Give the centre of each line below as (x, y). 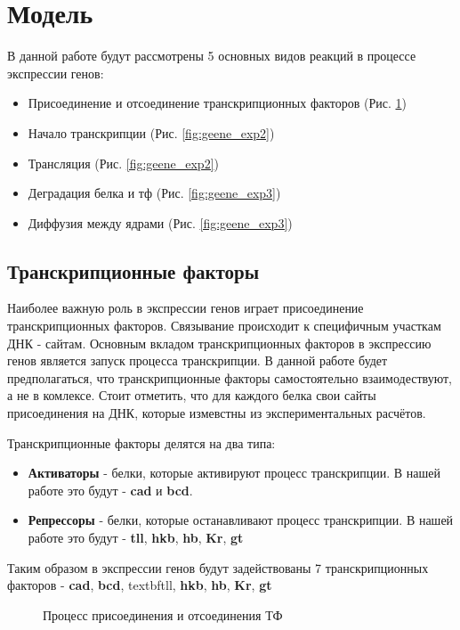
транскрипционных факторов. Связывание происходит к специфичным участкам (224, 326)
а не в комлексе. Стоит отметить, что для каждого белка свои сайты (192, 395)
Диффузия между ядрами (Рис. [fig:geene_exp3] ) (160, 222)
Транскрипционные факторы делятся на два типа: (141, 442)
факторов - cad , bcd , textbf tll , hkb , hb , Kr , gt (140, 585)
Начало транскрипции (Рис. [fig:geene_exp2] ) (151, 132)
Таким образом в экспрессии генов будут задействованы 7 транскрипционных (218, 567)
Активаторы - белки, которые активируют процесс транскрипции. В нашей (234, 473)
